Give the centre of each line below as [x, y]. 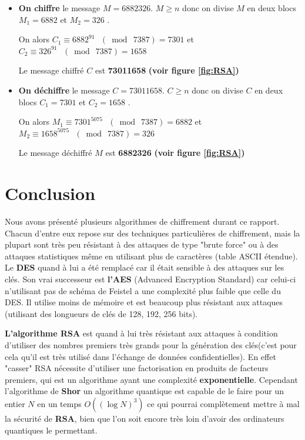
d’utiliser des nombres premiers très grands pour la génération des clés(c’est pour [151, 345]
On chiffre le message [59, 8]
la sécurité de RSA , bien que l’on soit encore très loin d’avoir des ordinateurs [145, 418]
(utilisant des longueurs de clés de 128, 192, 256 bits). [101, 313]
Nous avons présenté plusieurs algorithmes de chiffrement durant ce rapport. [142, 221]
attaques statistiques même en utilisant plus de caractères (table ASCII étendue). [151, 256]
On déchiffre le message [64, 90]
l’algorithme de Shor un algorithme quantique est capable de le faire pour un [145, 391]
